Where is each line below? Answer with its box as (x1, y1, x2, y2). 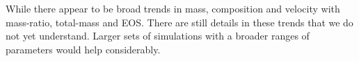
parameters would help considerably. (6, 42, 161, 56)
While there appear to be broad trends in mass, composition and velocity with (6, 1, 340, 15)
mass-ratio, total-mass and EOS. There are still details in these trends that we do (6, 15, 353, 29)
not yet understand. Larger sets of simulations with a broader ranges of (6, 28, 310, 43)
